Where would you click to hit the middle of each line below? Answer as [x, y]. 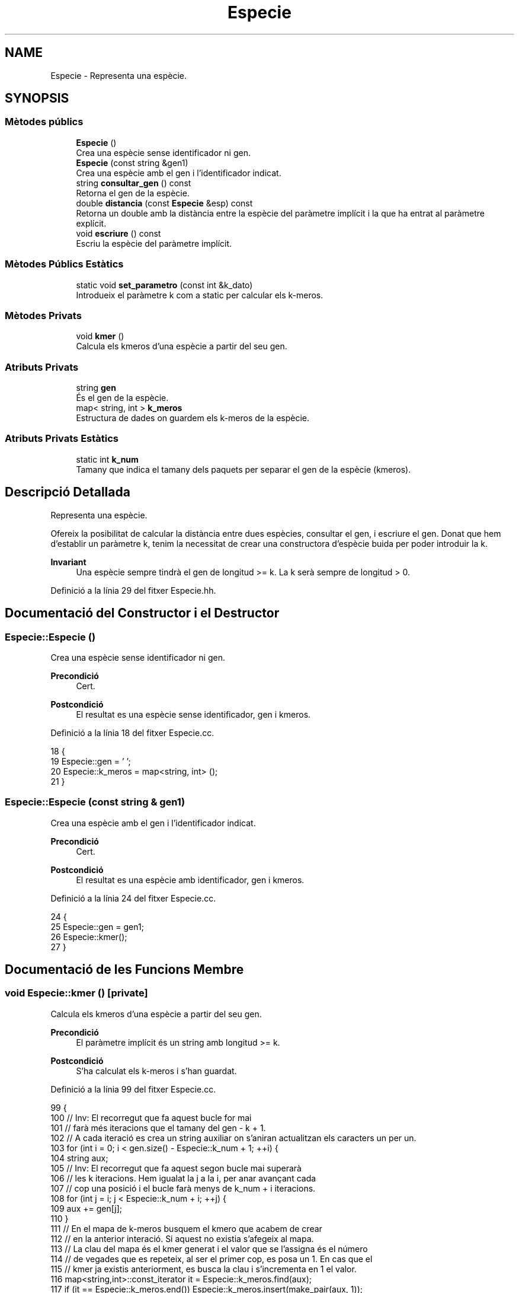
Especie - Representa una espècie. [119, 75]
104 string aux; [79, 1158]
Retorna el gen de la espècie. [133, 193]
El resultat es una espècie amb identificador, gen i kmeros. [190, 880]
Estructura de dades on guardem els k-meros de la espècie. [193, 418]
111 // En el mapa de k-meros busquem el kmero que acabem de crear [186, 1228]
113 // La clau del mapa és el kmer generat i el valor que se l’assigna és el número [209, 1249]
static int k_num [107, 459]
